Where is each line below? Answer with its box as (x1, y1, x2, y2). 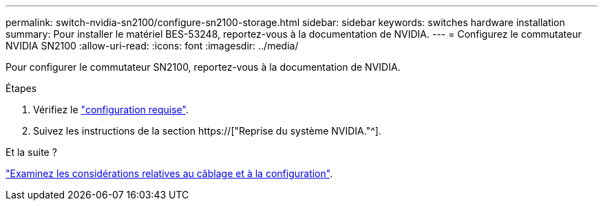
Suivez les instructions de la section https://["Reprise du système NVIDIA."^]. (33, 125, 381, 137)
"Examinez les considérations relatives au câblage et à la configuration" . (6, 168, 333, 179)
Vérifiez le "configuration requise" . (33, 104, 189, 115)
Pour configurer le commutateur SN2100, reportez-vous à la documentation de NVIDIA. (6, 61, 401, 73)
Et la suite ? (6, 146, 57, 158)
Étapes (6, 82, 37, 94)
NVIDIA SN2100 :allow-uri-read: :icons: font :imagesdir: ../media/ (6, 40, 299, 51)
